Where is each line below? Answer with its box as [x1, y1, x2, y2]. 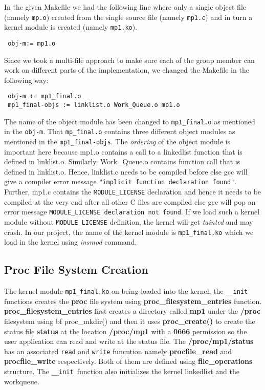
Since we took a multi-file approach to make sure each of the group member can [4, 54, 255, 65]
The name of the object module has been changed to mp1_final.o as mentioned [4, 116, 255, 126]
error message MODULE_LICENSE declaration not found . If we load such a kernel [4, 206, 260, 217]
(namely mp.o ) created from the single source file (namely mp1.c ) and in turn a [4, 11, 253, 22]
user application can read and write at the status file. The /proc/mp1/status [4, 336, 254, 346]
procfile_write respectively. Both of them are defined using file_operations [4, 356, 253, 366]
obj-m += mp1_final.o [8, 93, 81, 100]
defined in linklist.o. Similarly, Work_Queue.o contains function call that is [4, 156, 240, 167]
